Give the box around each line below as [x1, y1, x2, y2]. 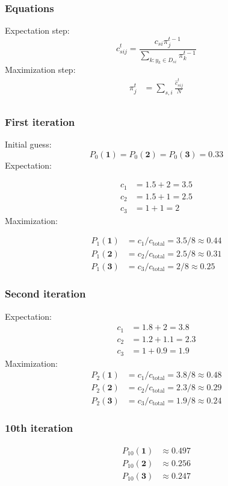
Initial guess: [5, 138, 52, 151]
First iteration [5, 114, 75, 129]
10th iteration [5, 420, 73, 435]
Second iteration [5, 286, 86, 301]
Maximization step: [5, 63, 76, 76]
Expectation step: [5, 24, 70, 37]
